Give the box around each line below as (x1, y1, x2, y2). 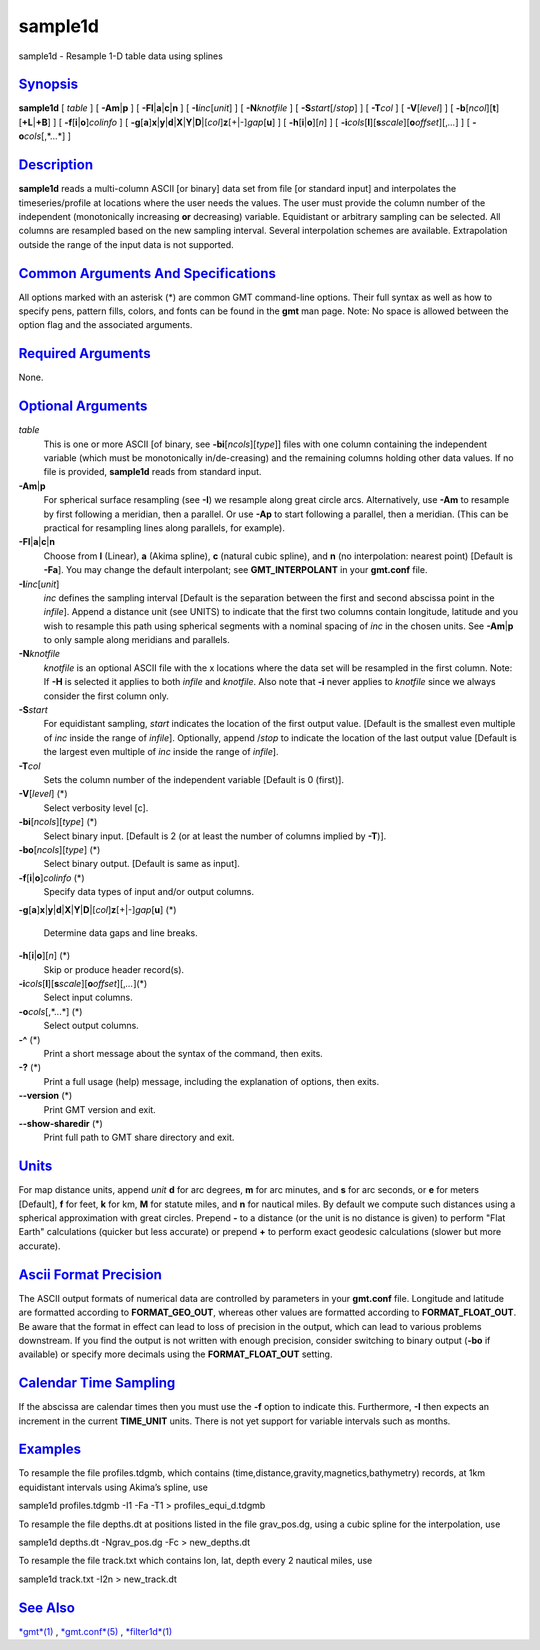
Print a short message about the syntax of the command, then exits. (43, 1048, 324, 1059)
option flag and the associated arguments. (18, 319, 193, 331)
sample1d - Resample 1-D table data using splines (18, 50, 224, 62)
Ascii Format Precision (18, 1266, 162, 1283)
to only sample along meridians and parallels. (43, 634, 230, 646)
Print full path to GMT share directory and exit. (43, 1131, 235, 1144)
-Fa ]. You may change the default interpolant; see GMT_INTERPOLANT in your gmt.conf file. (43, 564, 428, 576)
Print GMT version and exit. (43, 1103, 157, 1115)
